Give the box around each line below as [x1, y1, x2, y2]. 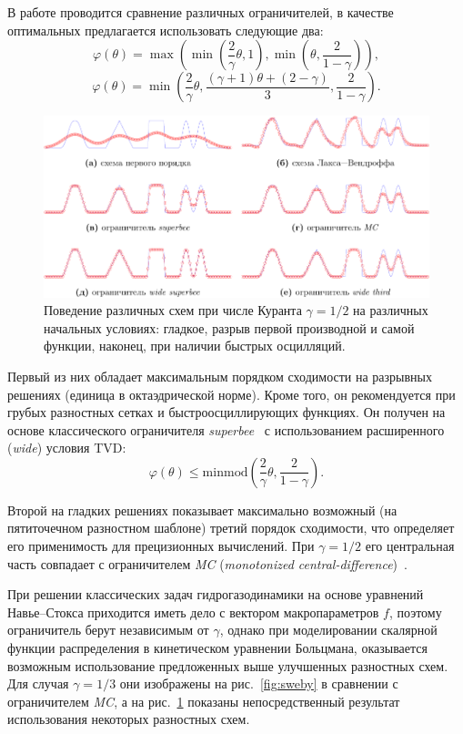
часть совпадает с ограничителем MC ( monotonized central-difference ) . [7, 554, 408, 573]
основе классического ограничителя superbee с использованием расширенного [7, 420, 445, 439]
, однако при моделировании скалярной [219, 620, 438, 639]
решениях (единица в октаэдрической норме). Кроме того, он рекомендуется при [7, 384, 456, 403]
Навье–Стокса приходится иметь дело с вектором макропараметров [7, 602, 379, 621]
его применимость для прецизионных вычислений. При [7, 536, 315, 556]
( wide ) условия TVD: [7, 438, 126, 457]
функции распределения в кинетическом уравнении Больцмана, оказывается [7, 638, 428, 658]
